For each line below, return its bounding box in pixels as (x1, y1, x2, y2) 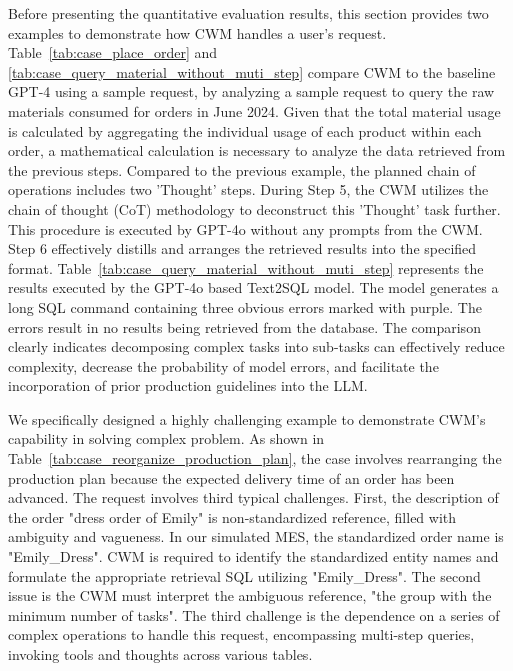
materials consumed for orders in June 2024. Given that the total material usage (8, 100, 501, 121)
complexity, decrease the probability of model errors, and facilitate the (8, 355, 439, 376)
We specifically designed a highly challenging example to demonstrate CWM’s (8, 408, 486, 429)
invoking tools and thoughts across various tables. (8, 644, 313, 664)
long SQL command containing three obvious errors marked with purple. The (8, 296, 482, 317)
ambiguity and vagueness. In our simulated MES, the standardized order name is (8, 526, 504, 547)
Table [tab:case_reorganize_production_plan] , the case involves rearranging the (8, 448, 502, 469)
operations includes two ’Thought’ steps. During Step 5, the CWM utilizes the (8, 179, 489, 200)
